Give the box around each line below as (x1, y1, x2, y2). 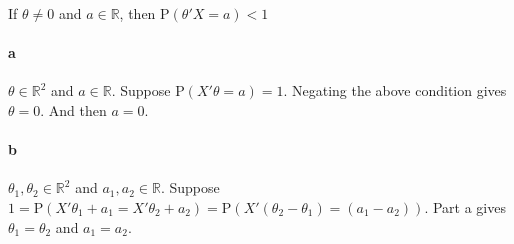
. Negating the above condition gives (283, 80, 507, 101)
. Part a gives (424, 196, 506, 217)
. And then (40, 99, 107, 120)
